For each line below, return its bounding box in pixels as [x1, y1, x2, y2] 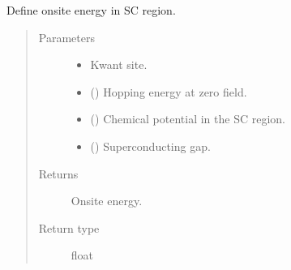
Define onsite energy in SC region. [6, 2, 176, 18]
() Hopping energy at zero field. [90, 83, 247, 100]
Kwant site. [90, 56, 148, 73]
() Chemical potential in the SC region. [90, 110, 285, 127]
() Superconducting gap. [90, 137, 211, 154]
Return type [38, 219, 100, 236]
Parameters [38, 28, 95, 45]
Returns [38, 165, 79, 182]
